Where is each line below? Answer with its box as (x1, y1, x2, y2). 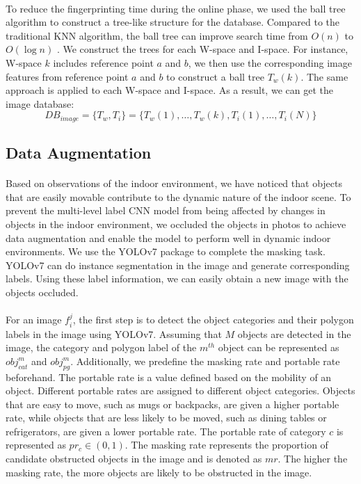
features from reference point (6, 69, 129, 83)
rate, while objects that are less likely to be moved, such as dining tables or (6, 410, 327, 425)
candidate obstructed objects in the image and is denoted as (6, 451, 262, 466)
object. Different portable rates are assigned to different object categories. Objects (6, 383, 355, 398)
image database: (6, 96, 74, 111)
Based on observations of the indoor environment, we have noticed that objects (6, 176, 342, 191)
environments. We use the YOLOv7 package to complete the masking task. (6, 244, 326, 259)
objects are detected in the (237, 326, 351, 341)
